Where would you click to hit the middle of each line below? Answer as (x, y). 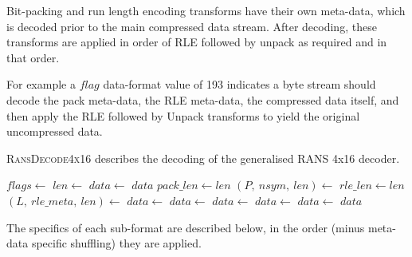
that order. (33, 57)
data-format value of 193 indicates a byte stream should (239, 84)
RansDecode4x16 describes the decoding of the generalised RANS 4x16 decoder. (203, 158)
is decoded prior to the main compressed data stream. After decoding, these (192, 26)
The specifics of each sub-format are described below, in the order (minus (186, 227)
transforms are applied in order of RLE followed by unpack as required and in (197, 42)
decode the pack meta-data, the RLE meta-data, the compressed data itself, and (203, 99)
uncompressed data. (55, 131)
